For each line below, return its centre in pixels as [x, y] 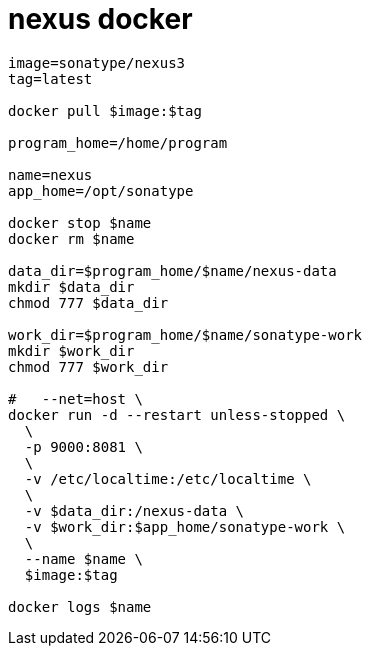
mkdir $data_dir [71, 286]
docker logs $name [80, 606]
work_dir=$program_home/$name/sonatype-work [185, 334]
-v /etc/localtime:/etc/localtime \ [168, 478]
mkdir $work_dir [71, 350]
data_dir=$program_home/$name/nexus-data [172, 270]
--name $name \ [83, 558]
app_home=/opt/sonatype [101, 190]
